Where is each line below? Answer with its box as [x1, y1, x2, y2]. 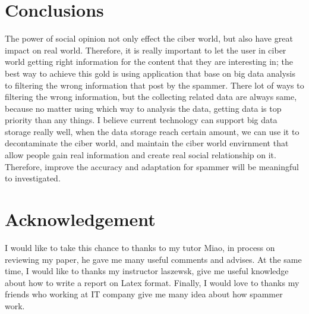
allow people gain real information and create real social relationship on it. [5, 149, 276, 161]
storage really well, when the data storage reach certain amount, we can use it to [5, 125, 299, 137]
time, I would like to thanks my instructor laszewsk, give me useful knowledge [5, 265, 289, 277]
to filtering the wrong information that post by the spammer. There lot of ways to [5, 78, 304, 91]
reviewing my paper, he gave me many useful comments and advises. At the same [5, 253, 302, 265]
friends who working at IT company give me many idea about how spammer [5, 288, 283, 300]
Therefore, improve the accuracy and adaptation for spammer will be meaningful [5, 160, 299, 172]
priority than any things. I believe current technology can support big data [5, 114, 278, 126]
